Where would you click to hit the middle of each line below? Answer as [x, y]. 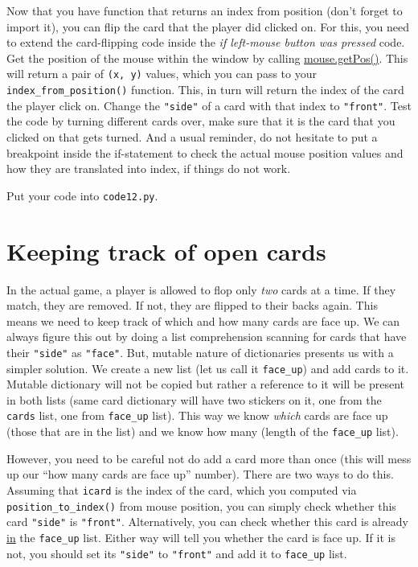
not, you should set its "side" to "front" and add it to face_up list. [177, 553]
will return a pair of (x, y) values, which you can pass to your [162, 74]
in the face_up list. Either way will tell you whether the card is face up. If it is [201, 537]
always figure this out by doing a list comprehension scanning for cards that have [207, 337]
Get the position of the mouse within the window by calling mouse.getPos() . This [207, 58]
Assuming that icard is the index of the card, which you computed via [182, 489]
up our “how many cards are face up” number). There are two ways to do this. [200, 474]
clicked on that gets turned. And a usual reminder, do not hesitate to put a [192, 136]
